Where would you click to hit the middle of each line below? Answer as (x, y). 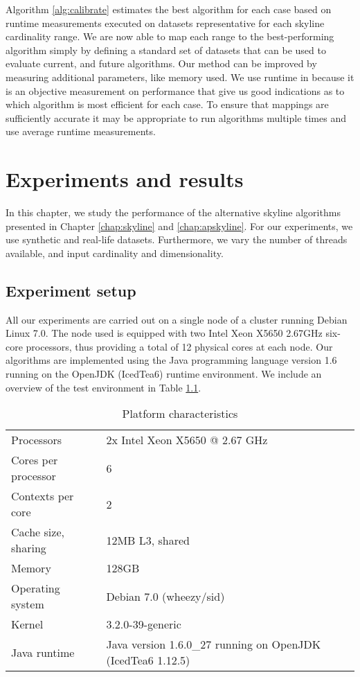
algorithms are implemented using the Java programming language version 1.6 (171, 360)
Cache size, (38, 532)
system (28, 604)
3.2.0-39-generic (144, 624)
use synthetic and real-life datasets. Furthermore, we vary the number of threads (177, 239)
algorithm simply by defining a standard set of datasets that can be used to (166, 50)
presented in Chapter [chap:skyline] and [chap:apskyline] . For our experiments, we (179, 226)
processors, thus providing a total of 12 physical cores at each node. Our (179, 346)
